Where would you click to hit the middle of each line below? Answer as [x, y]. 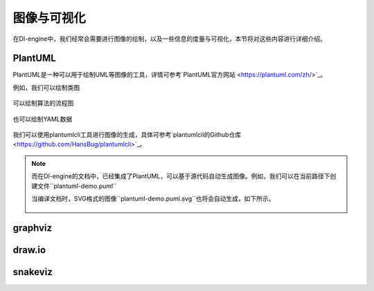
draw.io [29, 250]
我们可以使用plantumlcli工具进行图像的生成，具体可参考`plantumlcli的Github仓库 [127, 135]
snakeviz [33, 272]
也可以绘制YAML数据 [43, 119]
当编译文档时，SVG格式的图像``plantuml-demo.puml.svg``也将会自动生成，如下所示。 [153, 198]
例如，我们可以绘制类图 [46, 87]
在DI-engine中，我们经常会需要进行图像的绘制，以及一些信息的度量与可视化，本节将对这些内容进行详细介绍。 [170, 39]
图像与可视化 [50, 18]
